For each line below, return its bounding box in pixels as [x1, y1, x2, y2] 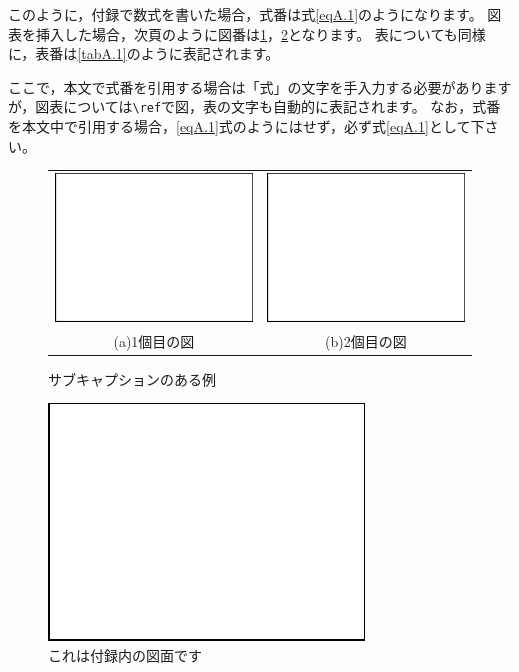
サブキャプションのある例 [48, 368, 216, 389]
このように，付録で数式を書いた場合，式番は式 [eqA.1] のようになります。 [8, 4, 483, 24]
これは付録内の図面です [48, 644, 202, 665]
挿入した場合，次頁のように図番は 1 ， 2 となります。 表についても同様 [35, 23, 486, 44]
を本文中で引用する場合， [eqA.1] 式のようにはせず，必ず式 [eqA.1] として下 [8, 116, 485, 137]
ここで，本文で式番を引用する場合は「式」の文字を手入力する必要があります [8, 76, 512, 97]
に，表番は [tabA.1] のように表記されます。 [8, 43, 280, 64]
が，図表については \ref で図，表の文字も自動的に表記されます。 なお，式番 [8, 96, 501, 117]
